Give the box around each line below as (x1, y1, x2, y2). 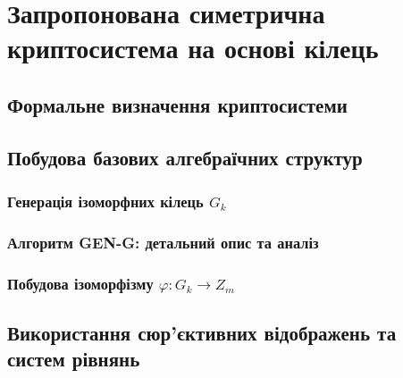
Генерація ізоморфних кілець (7, 190, 204, 213)
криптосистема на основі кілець (7, 29, 379, 66)
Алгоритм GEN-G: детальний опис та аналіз (7, 231, 319, 253)
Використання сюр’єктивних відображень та (7, 319, 397, 347)
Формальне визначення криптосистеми (7, 90, 348, 118)
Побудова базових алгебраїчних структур (7, 143, 363, 171)
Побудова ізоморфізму (7, 272, 154, 294)
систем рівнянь (7, 345, 140, 373)
